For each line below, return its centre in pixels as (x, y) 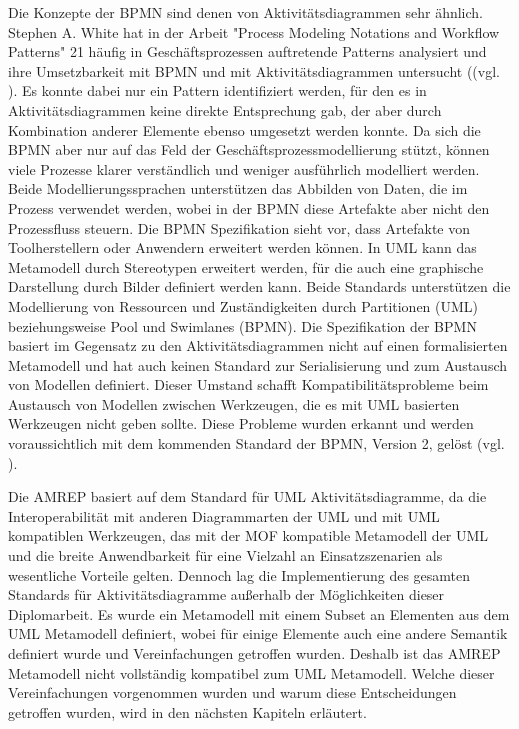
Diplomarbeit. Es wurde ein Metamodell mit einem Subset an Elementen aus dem (259, 613)
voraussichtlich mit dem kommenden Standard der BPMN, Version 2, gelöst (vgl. (256, 443)
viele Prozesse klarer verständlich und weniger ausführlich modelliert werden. (244, 168)
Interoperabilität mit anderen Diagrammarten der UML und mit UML (224, 515)
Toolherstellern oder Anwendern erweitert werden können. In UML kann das (242, 247)
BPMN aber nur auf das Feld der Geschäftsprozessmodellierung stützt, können (249, 149)
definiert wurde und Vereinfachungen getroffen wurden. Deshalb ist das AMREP (254, 653)
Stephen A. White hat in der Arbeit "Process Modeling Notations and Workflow (254, 31)
